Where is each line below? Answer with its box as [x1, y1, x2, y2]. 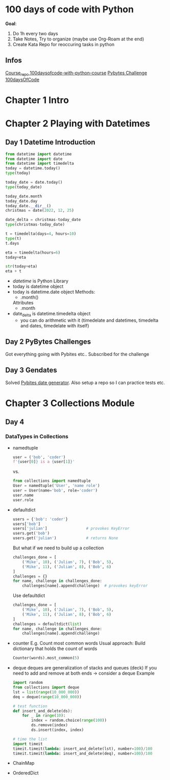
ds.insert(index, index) [31, 727, 84, 732]
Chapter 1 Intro [5, 94, 69, 106]
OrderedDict [12, 770, 39, 776]
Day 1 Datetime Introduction [5, 138, 95, 147]
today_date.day [5, 198, 38, 204]
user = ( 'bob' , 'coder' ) [12, 454, 66, 460]
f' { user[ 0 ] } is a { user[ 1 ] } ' [12, 459, 75, 464]
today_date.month [5, 193, 42, 199]
